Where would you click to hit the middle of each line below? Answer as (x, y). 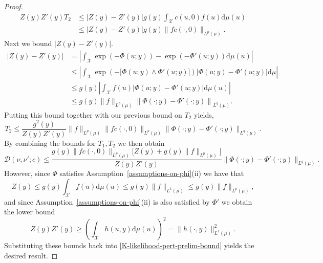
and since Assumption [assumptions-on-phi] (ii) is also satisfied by (107, 201)
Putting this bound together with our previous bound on (93, 114)
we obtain (237, 201)
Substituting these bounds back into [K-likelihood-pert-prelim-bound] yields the (129, 245)
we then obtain (141, 143)
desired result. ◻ (31, 255)
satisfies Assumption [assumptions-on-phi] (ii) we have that (152, 173)
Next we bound (28, 43)
